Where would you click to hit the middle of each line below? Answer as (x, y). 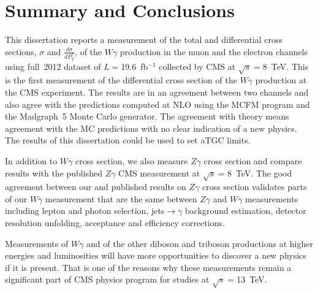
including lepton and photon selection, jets (85, 211)
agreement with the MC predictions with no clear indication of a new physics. (151, 128)
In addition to (31, 160)
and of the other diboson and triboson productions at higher (200, 243)
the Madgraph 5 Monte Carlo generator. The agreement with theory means (147, 116)
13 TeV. (252, 279)
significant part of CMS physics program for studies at (107, 279)
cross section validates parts (255, 187)
